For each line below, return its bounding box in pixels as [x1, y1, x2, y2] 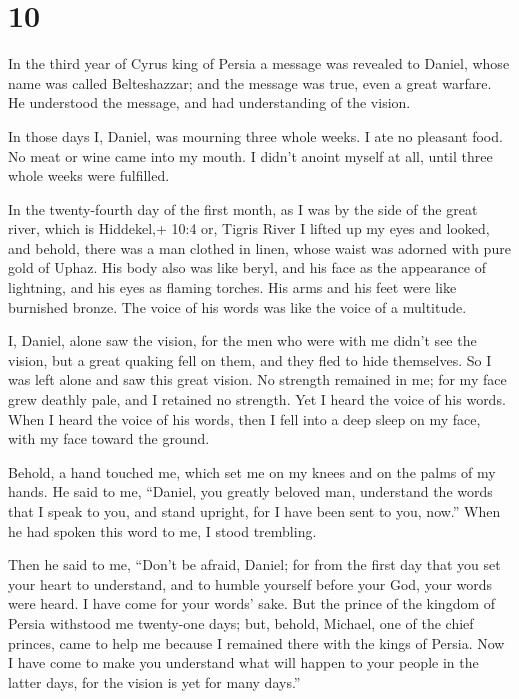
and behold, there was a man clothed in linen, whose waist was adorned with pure [8, 237, 511, 258]
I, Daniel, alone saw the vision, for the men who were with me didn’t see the [8, 330, 477, 351]
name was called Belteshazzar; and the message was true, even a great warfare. [8, 72, 492, 93]
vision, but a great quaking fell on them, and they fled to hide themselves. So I [8, 349, 492, 370]
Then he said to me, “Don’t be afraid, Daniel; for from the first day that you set [8, 554, 501, 575]
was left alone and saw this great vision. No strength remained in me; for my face [8, 369, 507, 390]
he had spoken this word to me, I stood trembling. [8, 520, 317, 541]
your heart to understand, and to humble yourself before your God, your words [8, 573, 493, 594]
